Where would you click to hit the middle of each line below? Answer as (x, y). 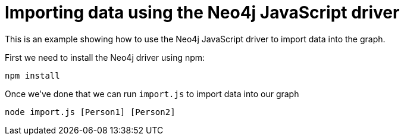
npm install (32, 75)
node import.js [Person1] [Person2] (90, 112)
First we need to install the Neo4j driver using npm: (105, 57)
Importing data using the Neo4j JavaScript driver (202, 13)
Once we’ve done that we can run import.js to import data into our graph (152, 94)
